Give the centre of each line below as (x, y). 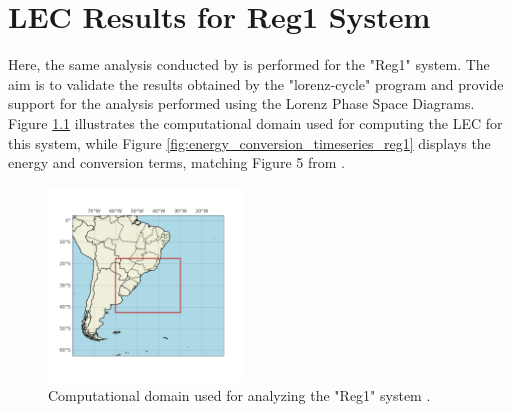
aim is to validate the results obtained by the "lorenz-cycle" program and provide (256, 83)
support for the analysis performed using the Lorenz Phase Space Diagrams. (241, 103)
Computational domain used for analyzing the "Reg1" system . (239, 395)
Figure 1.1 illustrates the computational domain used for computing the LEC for (255, 122)
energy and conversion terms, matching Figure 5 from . (176, 162)
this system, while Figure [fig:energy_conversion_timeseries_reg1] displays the (249, 142)
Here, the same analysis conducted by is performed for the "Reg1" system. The (249, 64)
